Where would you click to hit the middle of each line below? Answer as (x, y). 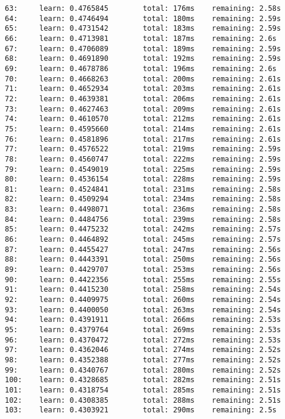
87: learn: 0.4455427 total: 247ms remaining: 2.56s (143, 249)
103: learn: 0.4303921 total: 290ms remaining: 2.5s (141, 410)
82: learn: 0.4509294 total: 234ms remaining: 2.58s (143, 199)
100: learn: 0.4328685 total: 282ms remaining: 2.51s (143, 380)
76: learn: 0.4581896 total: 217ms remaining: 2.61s (143, 139)
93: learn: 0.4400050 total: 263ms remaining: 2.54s (143, 310)
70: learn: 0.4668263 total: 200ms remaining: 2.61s (143, 79)
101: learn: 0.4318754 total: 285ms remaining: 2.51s (143, 390)
